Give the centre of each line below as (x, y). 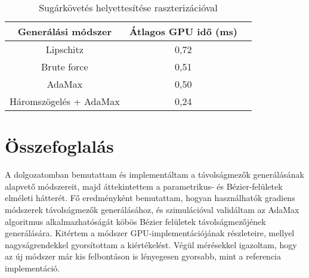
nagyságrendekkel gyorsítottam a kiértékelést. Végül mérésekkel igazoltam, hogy (151, 244)
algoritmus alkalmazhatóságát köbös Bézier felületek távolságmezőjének (135, 221)
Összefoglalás (59, 146)
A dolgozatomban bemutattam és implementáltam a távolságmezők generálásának (154, 174)
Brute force (65, 67)
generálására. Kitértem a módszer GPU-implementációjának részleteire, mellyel (150, 233)
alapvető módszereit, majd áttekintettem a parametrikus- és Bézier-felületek (144, 186)
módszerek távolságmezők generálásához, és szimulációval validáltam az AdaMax (152, 209)
